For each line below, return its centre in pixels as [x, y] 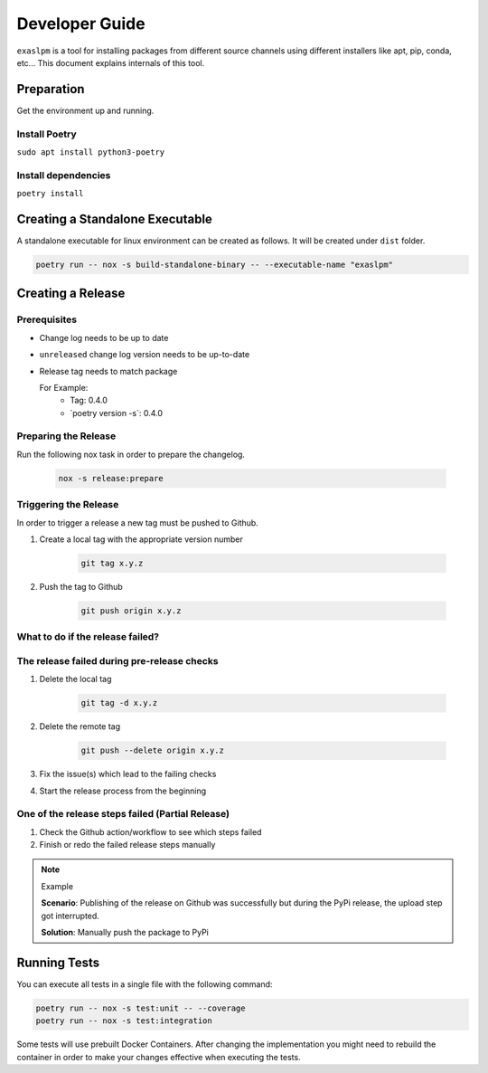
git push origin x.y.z [131, 610]
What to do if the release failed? [88, 637]
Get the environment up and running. [85, 110]
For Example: [64, 387]
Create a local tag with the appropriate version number [141, 539]
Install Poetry [47, 134]
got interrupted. [70, 916]
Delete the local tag [75, 679]
